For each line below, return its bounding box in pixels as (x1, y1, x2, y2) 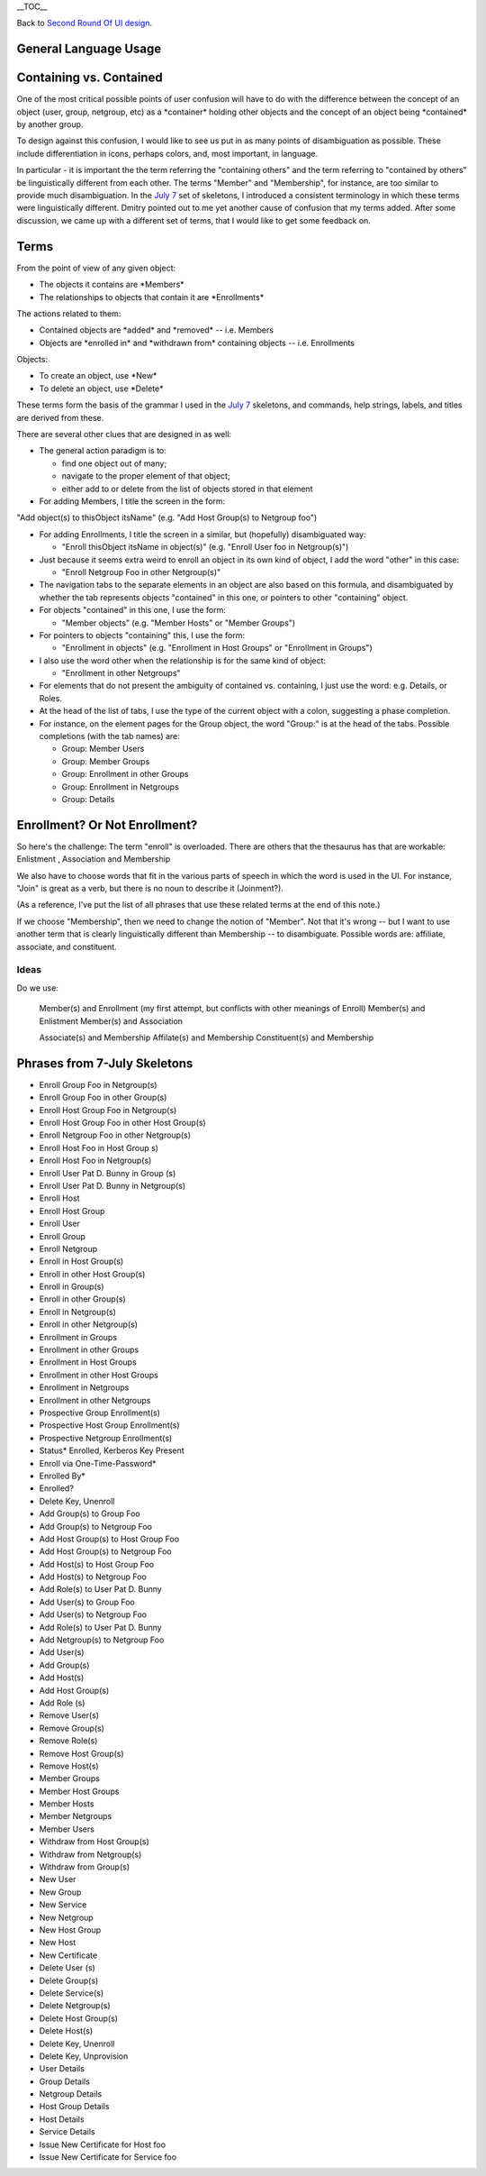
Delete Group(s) (39, 1975, 99, 1986)
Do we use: (16, 983, 58, 993)
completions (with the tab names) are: (39, 731, 180, 742)
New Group (39, 1887, 82, 1897)
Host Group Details (39, 2101, 110, 2112)
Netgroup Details (39, 2089, 103, 2099)
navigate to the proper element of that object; (61, 471, 230, 481)
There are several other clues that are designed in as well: (16, 429, 232, 440)
